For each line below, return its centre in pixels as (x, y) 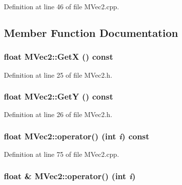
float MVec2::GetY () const (58, 96)
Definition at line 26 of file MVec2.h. (58, 114)
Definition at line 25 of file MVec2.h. (58, 75)
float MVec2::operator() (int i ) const (77, 136)
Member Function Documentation (91, 32)
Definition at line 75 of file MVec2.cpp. (62, 154)
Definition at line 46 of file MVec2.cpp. (62, 6)
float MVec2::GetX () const (58, 57)
